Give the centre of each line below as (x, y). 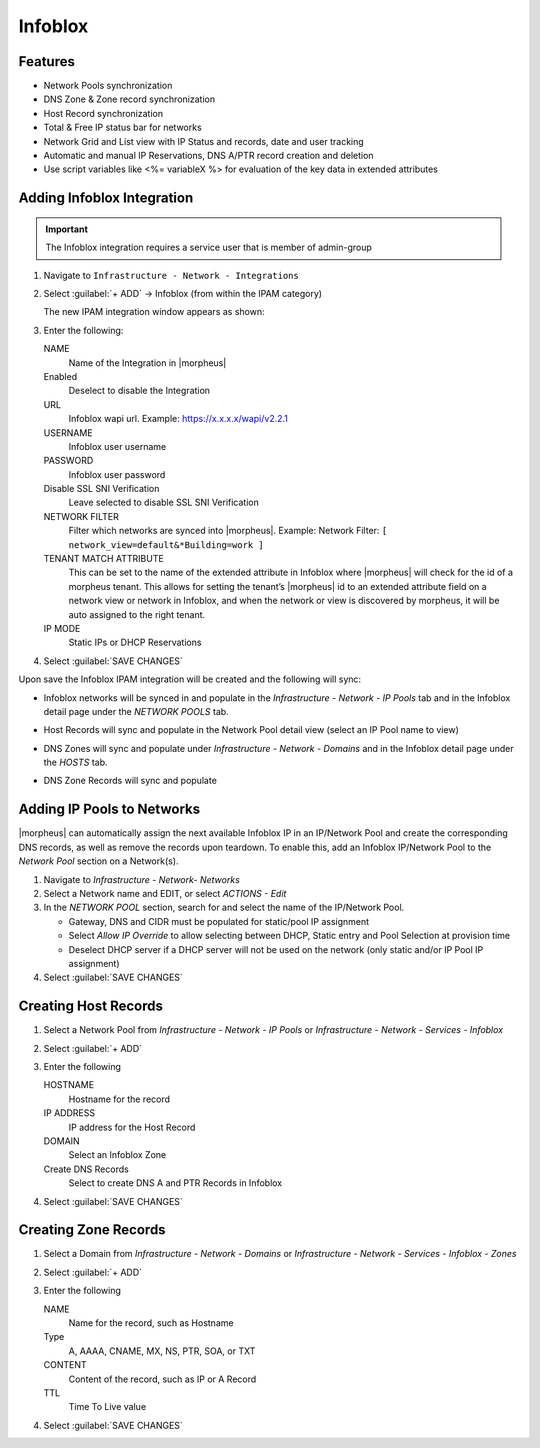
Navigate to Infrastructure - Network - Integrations (171, 275)
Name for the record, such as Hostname (151, 1322)
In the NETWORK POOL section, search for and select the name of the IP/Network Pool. (224, 907)
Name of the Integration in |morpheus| (147, 362)
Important (67, 229)
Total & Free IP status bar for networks (122, 127)
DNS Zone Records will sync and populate (130, 781)
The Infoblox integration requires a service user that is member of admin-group (208, 247)
